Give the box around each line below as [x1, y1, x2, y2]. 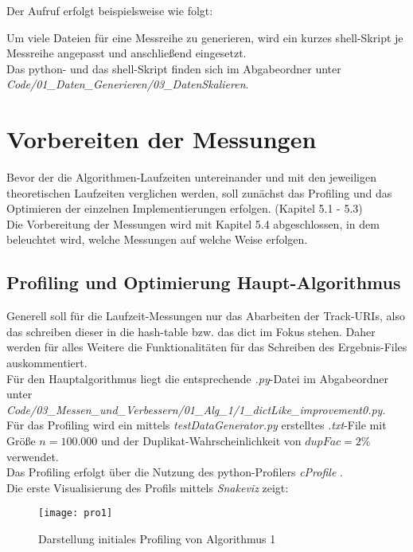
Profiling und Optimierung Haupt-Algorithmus [6, 270, 401, 295]
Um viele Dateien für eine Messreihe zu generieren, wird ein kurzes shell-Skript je [6, 29, 403, 45]
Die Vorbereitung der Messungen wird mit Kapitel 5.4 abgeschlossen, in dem [6, 215, 380, 232]
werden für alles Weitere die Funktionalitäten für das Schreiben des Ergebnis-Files [6, 339, 407, 355]
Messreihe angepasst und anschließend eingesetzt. [6, 45, 247, 61]
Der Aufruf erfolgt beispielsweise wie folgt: [6, 2, 213, 18]
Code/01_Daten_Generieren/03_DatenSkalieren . [6, 76, 249, 92]
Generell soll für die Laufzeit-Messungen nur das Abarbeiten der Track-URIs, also [6, 307, 405, 324]
